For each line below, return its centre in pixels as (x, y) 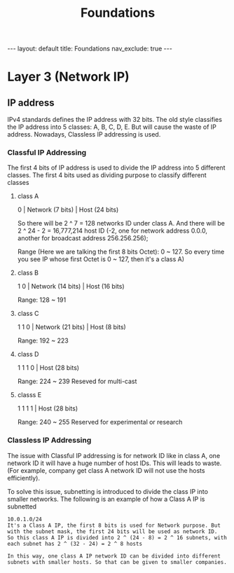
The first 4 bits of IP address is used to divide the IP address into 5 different (116, 168)
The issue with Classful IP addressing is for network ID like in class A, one (114, 455)
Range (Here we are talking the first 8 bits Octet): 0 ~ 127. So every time (121, 252)
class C (28, 314)
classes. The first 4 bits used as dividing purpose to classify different (107, 175)
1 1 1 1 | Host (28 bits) (48, 408)
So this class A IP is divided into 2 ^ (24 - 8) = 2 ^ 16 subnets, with (117, 537)
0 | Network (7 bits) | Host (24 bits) (68, 210)
